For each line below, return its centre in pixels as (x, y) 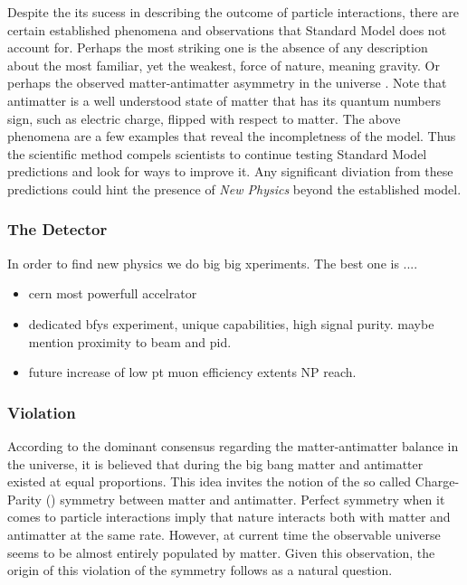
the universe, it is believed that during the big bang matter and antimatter (215, 463)
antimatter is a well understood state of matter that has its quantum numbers (224, 100)
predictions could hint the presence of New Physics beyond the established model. (234, 189)
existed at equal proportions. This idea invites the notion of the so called (210, 481)
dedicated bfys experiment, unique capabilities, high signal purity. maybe (231, 323)
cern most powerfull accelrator (113, 293)
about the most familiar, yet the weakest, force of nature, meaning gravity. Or (224, 65)
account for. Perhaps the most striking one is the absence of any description (218, 47)
